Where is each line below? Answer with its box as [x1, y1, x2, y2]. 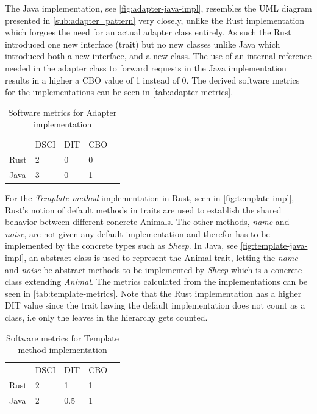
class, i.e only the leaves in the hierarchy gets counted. [5, 310, 208, 323]
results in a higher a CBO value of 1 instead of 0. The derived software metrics [5, 73, 300, 86]
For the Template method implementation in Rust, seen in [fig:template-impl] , [5, 191, 294, 204]
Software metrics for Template [6, 331, 119, 344]
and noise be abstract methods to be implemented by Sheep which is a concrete [5, 263, 302, 276]
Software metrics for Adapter [8, 105, 117, 118]
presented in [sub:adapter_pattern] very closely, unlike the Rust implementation [5, 13, 305, 26]
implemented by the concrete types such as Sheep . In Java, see [5, 239, 238, 252]
